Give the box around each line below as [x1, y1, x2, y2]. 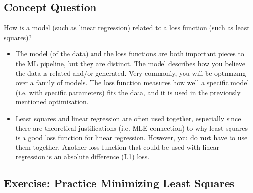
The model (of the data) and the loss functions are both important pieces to [15, 48, 244, 59]
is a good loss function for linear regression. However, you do [15, 132, 198, 143]
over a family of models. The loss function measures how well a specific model [15, 77, 249, 88]
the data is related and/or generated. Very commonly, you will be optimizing [15, 68, 246, 78]
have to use [213, 132, 248, 143]
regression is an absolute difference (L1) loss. [15, 151, 150, 162]
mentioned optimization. [15, 96, 89, 107]
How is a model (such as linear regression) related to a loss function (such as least [4, 23, 250, 33]
